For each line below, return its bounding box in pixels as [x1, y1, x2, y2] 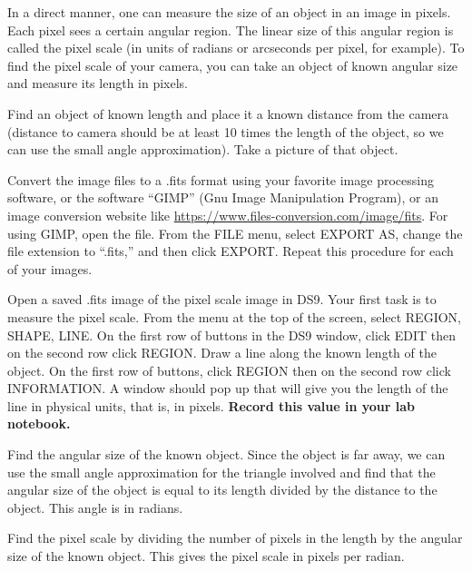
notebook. [7, 414, 71, 433]
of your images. [7, 259, 93, 278]
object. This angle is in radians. [7, 497, 183, 517]
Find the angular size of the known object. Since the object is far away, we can [7, 445, 446, 464]
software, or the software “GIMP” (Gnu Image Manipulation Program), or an [7, 188, 439, 207]
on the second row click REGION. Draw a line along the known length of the [7, 343, 437, 362]
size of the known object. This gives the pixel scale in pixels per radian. [7, 546, 405, 566]
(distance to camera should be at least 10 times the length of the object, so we [7, 122, 444, 141]
